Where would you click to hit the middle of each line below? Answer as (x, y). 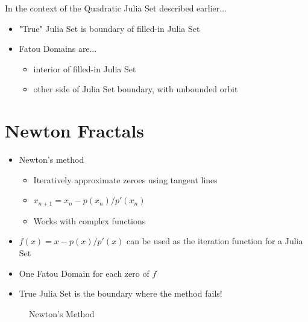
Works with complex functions (90, 220)
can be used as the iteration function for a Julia (215, 241)
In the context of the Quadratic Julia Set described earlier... (116, 8)
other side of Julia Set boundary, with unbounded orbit (136, 89)
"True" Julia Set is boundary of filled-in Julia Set (109, 28)
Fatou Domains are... (58, 49)
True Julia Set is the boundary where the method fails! (121, 293)
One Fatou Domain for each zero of (84, 273)
